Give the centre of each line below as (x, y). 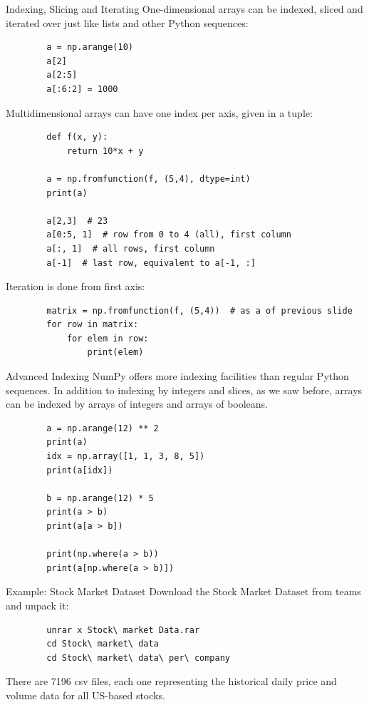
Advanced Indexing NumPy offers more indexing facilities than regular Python (177, 376)
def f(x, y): (77, 137)
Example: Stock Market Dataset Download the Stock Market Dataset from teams (183, 591)
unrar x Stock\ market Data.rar (123, 630)
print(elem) (115, 352)
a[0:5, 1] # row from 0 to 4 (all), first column (169, 235)
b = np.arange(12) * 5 (100, 498)
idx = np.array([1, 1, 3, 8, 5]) (126, 457)
